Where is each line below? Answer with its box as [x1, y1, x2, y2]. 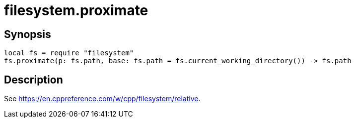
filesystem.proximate [4, 2, 148, 19]
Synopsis [4, 28, 51, 41]
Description [4, 73, 63, 86]
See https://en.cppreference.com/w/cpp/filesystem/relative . [4, 94, 201, 103]
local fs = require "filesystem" [4, 49, 134, 57]
